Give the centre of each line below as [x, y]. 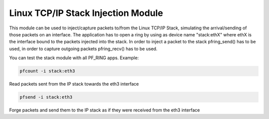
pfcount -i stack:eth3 [47, 71]
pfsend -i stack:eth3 [46, 97]
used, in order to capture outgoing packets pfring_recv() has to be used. [83, 49]
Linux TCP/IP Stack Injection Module [86, 13]
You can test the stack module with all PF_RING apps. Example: [74, 58]
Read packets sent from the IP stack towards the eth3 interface [74, 84]
